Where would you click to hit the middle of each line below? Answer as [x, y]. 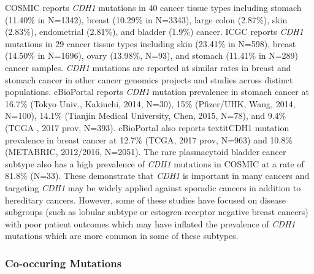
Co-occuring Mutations [63, 263]
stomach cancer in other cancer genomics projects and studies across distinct [149, 79]
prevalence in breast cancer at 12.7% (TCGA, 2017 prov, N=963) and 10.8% [149, 139]
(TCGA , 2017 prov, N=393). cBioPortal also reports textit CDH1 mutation [147, 127]
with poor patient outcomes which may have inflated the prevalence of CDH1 [150, 223]
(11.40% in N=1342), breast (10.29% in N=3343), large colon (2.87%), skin [146, 19]
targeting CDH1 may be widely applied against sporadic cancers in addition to [153, 187]
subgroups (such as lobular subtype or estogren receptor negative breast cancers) [157, 212]
